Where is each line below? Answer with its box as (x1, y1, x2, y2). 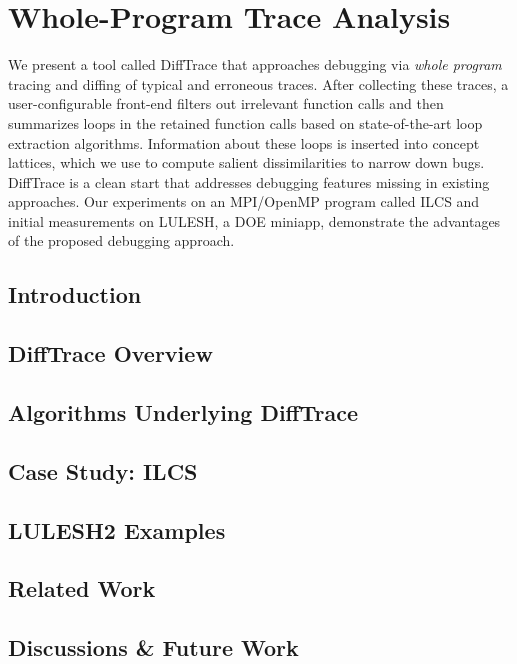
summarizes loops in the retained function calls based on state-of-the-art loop (8, 112, 483, 133)
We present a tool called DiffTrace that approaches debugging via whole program (8, 54, 502, 75)
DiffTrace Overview (8, 338, 213, 369)
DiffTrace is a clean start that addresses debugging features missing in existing (8, 171, 490, 192)
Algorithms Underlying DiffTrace (8, 397, 358, 428)
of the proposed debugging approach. (8, 230, 235, 251)
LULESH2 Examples (8, 514, 226, 545)
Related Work (8, 573, 156, 604)
